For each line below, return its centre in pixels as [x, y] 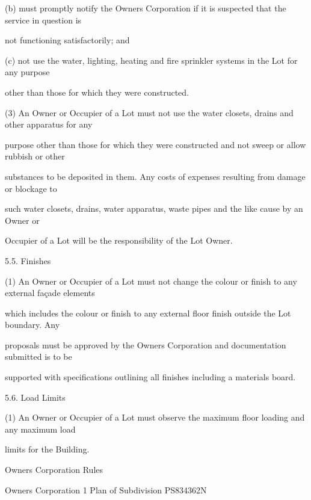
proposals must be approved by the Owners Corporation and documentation [146, 344]
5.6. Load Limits [35, 397]
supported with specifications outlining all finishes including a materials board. [150, 377]
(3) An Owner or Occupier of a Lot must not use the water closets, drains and [149, 112]
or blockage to [31, 188]
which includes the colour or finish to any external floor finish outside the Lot [148, 313]
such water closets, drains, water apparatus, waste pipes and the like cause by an [154, 208]
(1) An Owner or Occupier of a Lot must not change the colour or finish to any [151, 281]
